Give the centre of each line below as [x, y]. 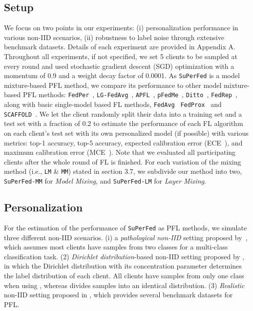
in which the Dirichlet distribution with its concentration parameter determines [123, 266]
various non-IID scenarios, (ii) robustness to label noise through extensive [114, 37]
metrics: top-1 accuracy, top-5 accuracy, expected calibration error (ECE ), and [123, 142]
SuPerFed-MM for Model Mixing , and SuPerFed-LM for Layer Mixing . [105, 181]
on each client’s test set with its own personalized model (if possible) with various [126, 133]
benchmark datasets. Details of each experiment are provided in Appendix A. [120, 47]
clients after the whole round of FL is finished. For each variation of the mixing [123, 161]
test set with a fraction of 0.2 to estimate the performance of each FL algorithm [124, 123]
